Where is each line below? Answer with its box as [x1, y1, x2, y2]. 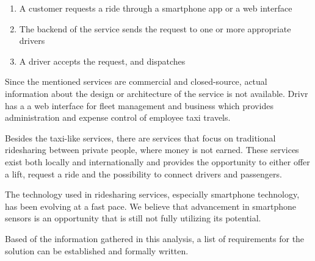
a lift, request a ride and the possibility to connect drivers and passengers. [5, 167, 282, 180]
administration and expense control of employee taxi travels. [5, 111, 231, 124]
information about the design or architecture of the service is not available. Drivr [5, 87, 308, 99]
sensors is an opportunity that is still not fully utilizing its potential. [5, 212, 261, 224]
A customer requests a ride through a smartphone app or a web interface [19, 2, 292, 14]
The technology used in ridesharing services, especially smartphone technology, [5, 188, 300, 201]
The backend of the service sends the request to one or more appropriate [19, 22, 291, 35]
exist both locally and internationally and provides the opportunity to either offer [5, 155, 310, 168]
